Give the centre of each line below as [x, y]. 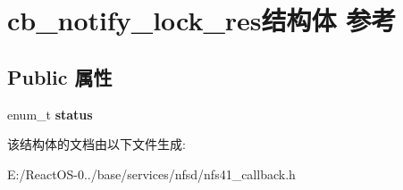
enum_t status [50, 114]
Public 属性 [60, 76]
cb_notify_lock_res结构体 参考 [202, 20]
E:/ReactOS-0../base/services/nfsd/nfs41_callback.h [151, 173]
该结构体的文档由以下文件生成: [97, 144]
